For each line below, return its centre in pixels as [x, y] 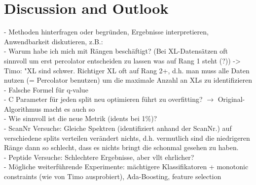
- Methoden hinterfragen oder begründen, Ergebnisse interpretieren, [106, 32]
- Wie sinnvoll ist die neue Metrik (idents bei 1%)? [81, 118]
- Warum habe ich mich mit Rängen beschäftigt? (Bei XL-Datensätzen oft [116, 51]
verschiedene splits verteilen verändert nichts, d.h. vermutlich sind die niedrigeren [127, 138]
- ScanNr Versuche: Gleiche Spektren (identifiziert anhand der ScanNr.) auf [118, 128]
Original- [231, 99]
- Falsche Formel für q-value [46, 89]
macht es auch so [69, 108]
